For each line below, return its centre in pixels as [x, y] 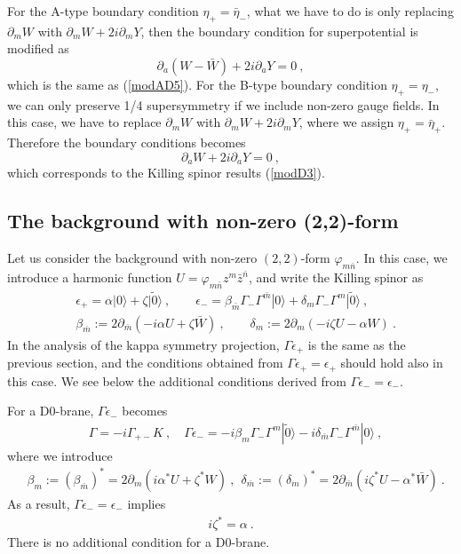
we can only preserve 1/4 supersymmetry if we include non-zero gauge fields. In [223, 104]
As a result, [39, 503]
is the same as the [357, 344]
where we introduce [60, 455]
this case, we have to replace [84, 122]
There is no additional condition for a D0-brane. [139, 542]
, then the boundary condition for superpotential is [279, 31]
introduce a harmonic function [90, 277]
